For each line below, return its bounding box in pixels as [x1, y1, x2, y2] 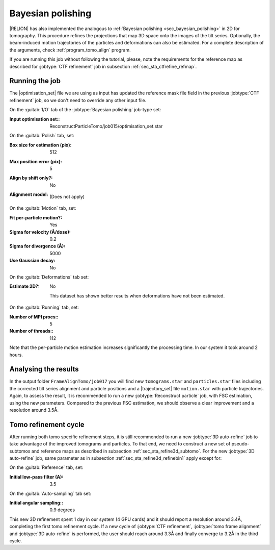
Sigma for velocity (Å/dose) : [9, 229, 71, 235]
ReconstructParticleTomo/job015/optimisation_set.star [49, 123, 163, 129]
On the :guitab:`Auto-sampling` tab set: [9, 490, 92, 496]
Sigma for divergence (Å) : [9, 243, 66, 249]
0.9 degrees [49, 507, 75, 513]
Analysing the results [9, 365, 79, 373]
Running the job [9, 77, 61, 85]
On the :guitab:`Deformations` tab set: [9, 274, 89, 280]
